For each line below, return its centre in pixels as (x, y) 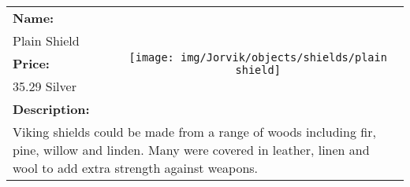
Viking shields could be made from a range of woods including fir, (194, 132)
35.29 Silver (45, 86)
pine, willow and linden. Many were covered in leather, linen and (191, 150)
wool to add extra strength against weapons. (136, 168)
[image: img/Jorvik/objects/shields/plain (258, 57)
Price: (31, 63)
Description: (51, 109)
